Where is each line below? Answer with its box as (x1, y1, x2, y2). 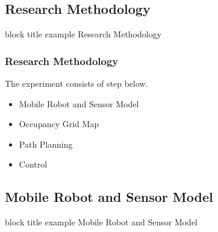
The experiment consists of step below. (5, 77, 148, 90)
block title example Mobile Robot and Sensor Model (5, 216, 198, 228)
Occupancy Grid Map (19, 118, 99, 130)
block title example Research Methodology (5, 28, 162, 40)
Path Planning (19, 137, 73, 150)
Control (19, 158, 48, 171)
